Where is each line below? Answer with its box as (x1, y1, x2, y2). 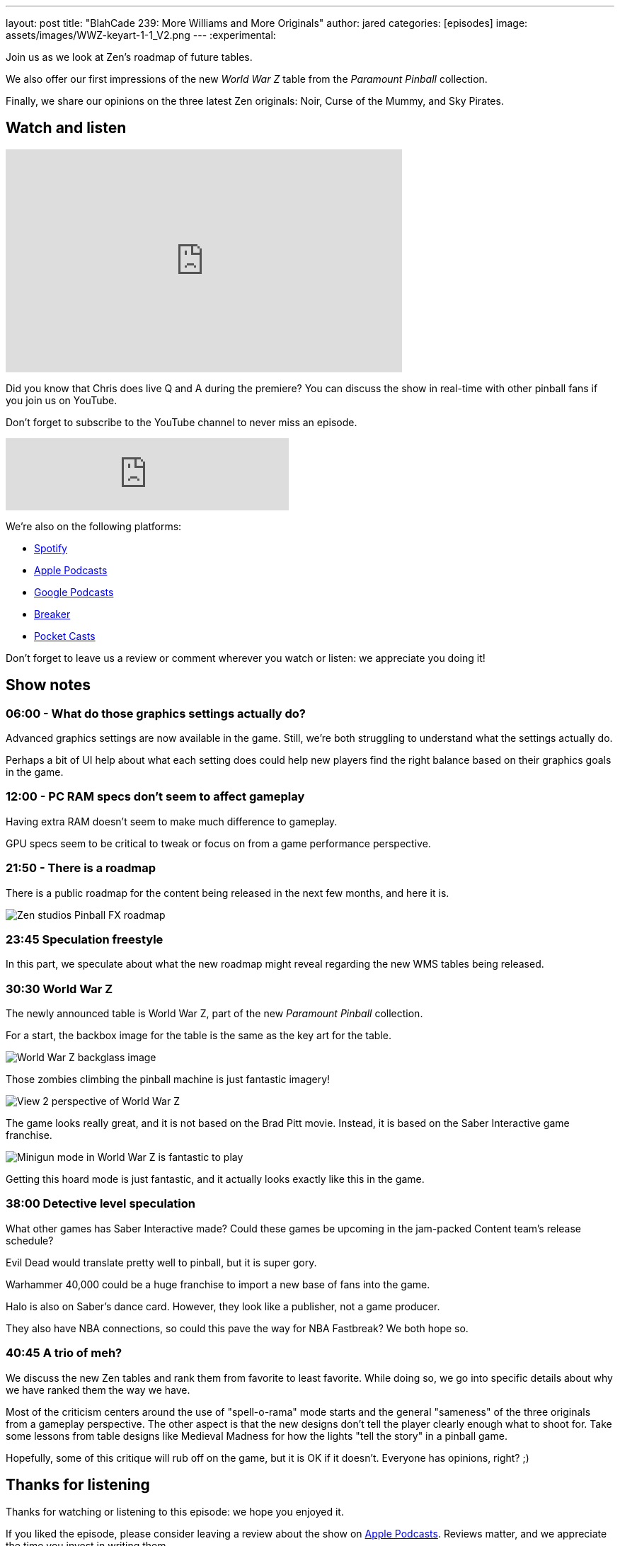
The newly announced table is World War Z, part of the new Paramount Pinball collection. (6, 1007, 423, 1020)
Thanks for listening (6, 1475, 150, 1494)
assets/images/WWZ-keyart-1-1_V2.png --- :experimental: (6, 29, 276, 41)
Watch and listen (6, 119, 127, 137)
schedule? (6, 1234, 54, 1247)
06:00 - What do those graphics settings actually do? (6, 706, 306, 721)
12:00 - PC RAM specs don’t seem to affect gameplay (6, 789, 305, 804)
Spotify (34, 542, 67, 554)
